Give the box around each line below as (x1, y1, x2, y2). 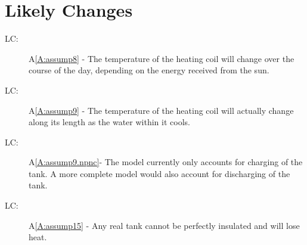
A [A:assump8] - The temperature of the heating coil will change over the (29, 52, 294, 64)
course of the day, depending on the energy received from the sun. (29, 64, 269, 76)
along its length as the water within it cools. (29, 116, 190, 128)
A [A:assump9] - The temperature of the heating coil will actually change (29, 104, 294, 116)
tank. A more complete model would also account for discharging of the (29, 167, 290, 179)
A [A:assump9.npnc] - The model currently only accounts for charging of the (29, 156, 303, 168)
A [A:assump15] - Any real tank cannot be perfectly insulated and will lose (29, 219, 300, 231)
